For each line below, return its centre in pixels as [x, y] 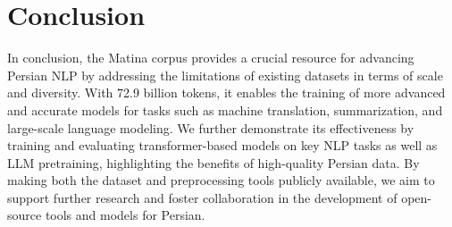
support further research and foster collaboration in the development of [202, 197]
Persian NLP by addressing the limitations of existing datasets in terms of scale [225, 75]
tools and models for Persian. [125, 215]
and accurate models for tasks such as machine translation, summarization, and [225, 109]
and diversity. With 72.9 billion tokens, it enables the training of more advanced [226, 92]
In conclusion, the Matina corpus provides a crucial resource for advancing [211, 58]
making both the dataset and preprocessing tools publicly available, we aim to [221, 180]
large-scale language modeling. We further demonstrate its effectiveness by [211, 127]
